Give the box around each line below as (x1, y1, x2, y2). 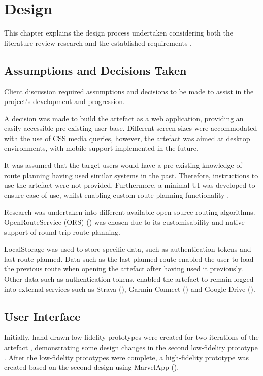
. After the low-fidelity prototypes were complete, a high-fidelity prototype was (4, 352, 249, 362)
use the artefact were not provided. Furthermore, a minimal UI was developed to (4, 180, 255, 190)
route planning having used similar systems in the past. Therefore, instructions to (4, 169, 258, 180)
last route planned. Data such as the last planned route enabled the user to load (4, 253, 254, 264)
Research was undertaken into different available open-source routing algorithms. (4, 207, 255, 217)
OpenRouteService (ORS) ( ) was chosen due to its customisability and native (4, 217, 245, 227)
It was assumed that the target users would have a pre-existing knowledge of (4, 160, 242, 170)
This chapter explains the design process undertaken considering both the (4, 27, 233, 38)
